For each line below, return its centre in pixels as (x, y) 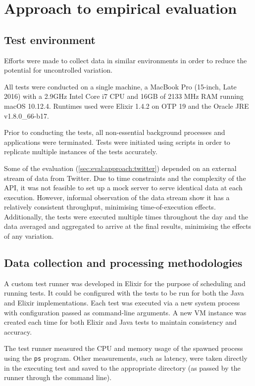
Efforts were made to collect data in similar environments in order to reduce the (126, 60)
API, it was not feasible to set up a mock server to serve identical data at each (123, 188)
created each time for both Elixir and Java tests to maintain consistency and (120, 322)
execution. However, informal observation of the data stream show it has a (117, 197)
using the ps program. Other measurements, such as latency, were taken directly (126, 358)
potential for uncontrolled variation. (58, 70)
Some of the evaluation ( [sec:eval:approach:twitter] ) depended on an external (120, 168)
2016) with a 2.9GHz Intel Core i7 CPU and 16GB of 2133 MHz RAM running (124, 96)
